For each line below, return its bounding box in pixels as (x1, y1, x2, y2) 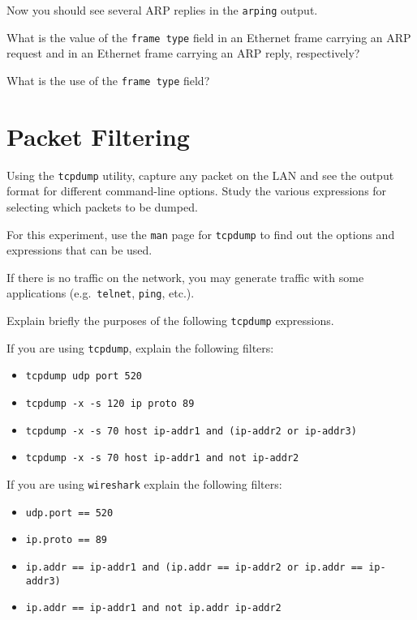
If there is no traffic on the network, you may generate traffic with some (6, 268, 364, 285)
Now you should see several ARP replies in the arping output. (6, 2, 318, 18)
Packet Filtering (6, 119, 190, 152)
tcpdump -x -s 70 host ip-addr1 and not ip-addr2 (25, 452, 299, 464)
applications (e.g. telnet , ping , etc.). (6, 284, 195, 301)
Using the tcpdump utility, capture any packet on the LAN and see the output (6, 166, 394, 183)
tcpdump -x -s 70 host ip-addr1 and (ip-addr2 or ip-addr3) (25, 425, 357, 437)
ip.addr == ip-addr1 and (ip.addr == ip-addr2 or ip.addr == (25, 561, 363, 573)
